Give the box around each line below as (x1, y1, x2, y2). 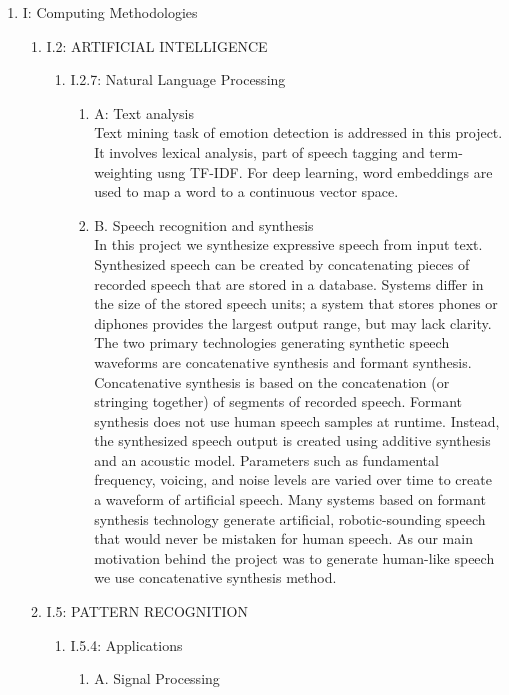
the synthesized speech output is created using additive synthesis (94, 430, 491, 451)
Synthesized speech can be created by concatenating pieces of (94, 253, 470, 274)
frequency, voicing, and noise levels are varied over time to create (94, 469, 492, 490)
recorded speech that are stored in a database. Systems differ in (94, 273, 484, 294)
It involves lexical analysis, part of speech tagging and (94, 141, 425, 162)
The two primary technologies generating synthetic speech (94, 332, 450, 353)
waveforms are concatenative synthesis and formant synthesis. (94, 351, 472, 372)
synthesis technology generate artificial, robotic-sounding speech (94, 508, 486, 529)
